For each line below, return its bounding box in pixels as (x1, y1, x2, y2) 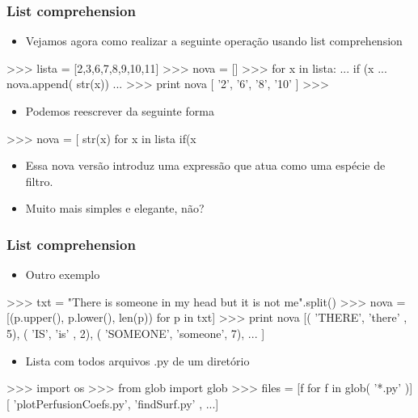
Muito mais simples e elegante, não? (25, 200, 205, 217)
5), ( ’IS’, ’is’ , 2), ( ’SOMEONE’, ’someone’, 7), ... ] (6, 324, 265, 341)
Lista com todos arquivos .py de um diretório (25, 352, 250, 369)
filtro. (25, 172, 53, 189)
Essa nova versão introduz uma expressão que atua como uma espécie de (25, 157, 386, 174)
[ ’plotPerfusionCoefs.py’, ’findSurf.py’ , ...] (6, 395, 219, 412)
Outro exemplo (25, 266, 100, 283)
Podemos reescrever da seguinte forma (25, 103, 214, 119)
